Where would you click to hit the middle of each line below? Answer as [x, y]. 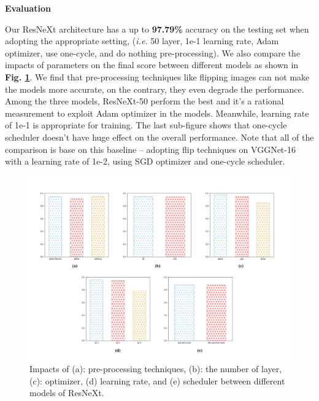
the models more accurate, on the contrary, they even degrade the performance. [155, 89]
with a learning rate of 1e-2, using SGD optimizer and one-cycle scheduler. [145, 161]
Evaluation [28, 8]
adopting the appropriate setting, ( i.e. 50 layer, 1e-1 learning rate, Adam [142, 41]
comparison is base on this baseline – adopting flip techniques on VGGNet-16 [150, 149]
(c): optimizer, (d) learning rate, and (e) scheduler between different [157, 380]
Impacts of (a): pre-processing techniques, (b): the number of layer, [156, 369]
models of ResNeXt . [67, 393]
